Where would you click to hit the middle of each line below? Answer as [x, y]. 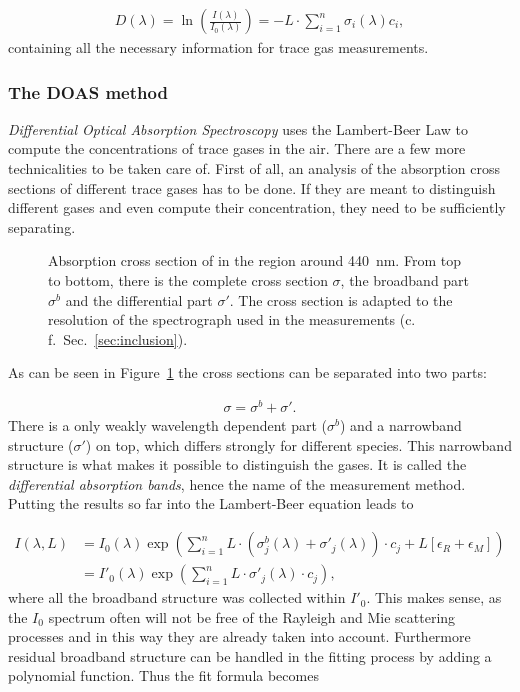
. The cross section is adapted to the [341, 299]
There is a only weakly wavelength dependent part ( [168, 425]
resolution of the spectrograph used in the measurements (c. [232, 319]
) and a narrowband [401, 425]
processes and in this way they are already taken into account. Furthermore [239, 636]
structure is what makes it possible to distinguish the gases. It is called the [237, 464]
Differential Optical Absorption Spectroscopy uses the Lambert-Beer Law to [238, 128]
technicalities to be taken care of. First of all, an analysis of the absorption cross [254, 168]
